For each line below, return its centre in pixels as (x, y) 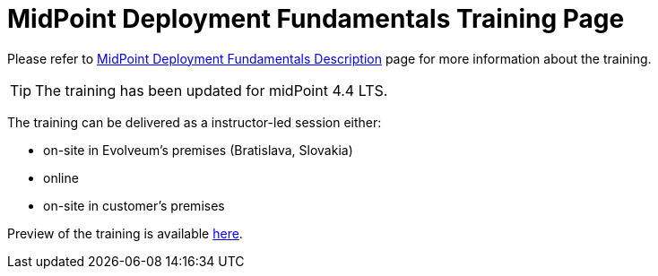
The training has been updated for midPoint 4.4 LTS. (212, 90)
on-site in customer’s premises (134, 205)
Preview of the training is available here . (125, 233)
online (61, 177)
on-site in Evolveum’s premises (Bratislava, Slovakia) (198, 150)
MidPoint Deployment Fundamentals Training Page (316, 19)
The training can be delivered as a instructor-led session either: (195, 122)
